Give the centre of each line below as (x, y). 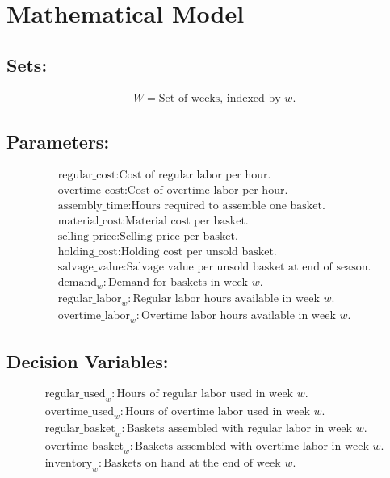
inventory (69, 463)
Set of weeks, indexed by (220, 98)
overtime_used (79, 412)
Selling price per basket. (179, 236)
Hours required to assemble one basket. (228, 205)
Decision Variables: (88, 361)
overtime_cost (91, 190)
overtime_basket (84, 446)
